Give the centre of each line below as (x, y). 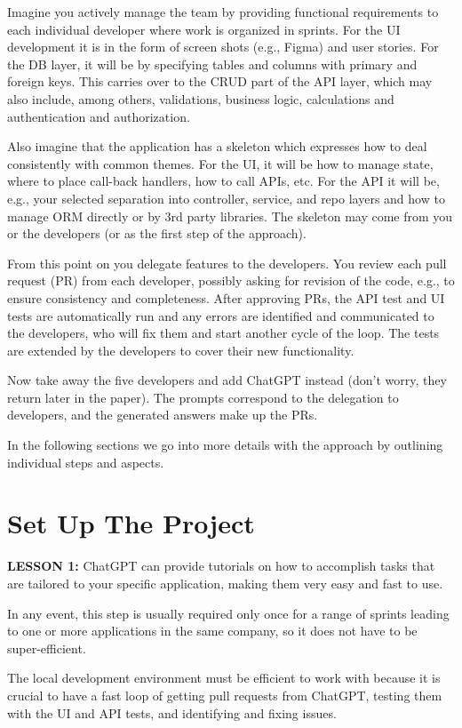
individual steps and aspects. (86, 462)
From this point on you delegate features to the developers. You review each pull (227, 263)
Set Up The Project (131, 523)
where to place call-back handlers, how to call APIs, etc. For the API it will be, (223, 181)
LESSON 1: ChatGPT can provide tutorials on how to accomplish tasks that (221, 566)
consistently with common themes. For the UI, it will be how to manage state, (220, 163)
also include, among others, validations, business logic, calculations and (201, 98)
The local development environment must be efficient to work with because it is (224, 678)
